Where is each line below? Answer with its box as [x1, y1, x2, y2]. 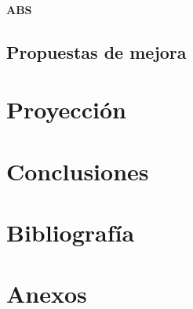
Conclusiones [6, 154, 149, 187]
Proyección [6, 93, 126, 125]
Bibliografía [6, 216, 135, 248]
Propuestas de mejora [6, 39, 187, 64]
